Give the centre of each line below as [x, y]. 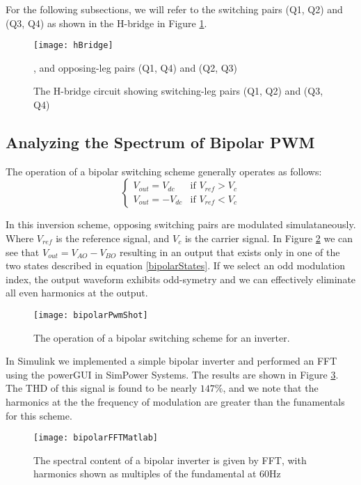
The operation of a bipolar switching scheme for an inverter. [162, 337]
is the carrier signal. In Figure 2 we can [269, 238]
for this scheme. [39, 415]
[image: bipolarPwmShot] [91, 315]
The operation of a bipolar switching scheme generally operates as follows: [164, 171]
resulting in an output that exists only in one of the [230, 252]
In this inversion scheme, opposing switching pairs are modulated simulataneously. [181, 224]
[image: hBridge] [73, 46]
